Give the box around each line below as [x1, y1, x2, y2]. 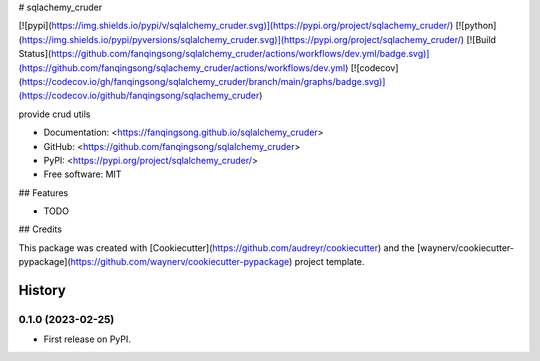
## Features [18, 186, 69, 199]
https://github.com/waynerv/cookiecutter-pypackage [70, 256, 290, 268]
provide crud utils [18, 108, 91, 120]
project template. [294, 256, 365, 268]
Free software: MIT [43, 168, 122, 180]
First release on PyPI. [43, 333, 132, 345]
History [18, 282, 67, 299]
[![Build [466, 33, 497, 45]
